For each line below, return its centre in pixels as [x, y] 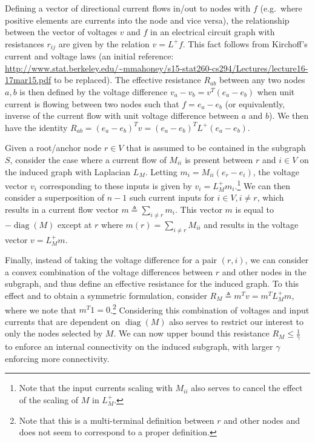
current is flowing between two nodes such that [92, 103]
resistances [25, 43]
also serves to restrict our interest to [237, 321]
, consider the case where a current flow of [88, 159]
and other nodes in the [264, 271]
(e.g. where [281, 8]
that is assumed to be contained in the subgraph [216, 148]
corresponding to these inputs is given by [116, 185]
